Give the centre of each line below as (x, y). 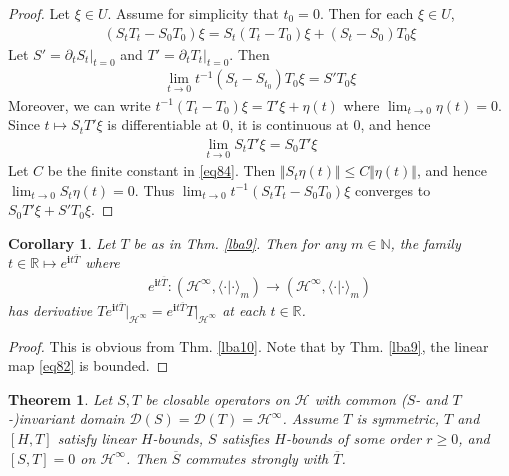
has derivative (50, 309)
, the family (425, 242)
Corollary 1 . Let (62, 242)
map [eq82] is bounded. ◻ (88, 365)
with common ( (360, 398)
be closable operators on (217, 398)
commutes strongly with (257, 457)
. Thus (154, 189)
